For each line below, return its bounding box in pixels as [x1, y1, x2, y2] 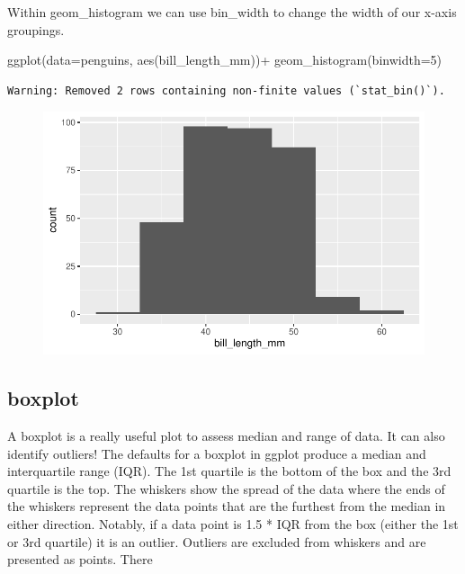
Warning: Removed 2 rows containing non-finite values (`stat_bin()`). [7, 84, 445, 97]
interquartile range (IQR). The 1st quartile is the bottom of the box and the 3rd [7, 462, 452, 480]
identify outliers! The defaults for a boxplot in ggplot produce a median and [7, 444, 426, 462]
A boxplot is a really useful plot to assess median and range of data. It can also [7, 426, 445, 444]
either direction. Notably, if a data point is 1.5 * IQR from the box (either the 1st [7, 514, 459, 533]
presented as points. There [7, 550, 153, 569]
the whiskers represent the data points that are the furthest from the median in [7, 497, 446, 516]
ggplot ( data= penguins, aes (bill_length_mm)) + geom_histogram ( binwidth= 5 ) [7, 50, 443, 69]
